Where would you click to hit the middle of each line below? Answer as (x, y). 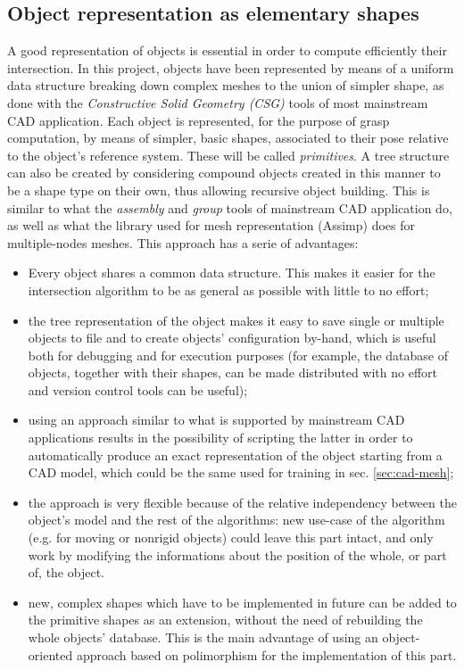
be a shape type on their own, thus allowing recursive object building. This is (219, 190)
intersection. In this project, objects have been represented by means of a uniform (231, 67)
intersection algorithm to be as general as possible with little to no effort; (228, 290)
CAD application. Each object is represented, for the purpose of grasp (199, 120)
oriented (50, 654)
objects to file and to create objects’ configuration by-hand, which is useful (232, 338)
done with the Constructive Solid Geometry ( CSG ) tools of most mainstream (218, 102)
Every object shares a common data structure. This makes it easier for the (232, 273)
